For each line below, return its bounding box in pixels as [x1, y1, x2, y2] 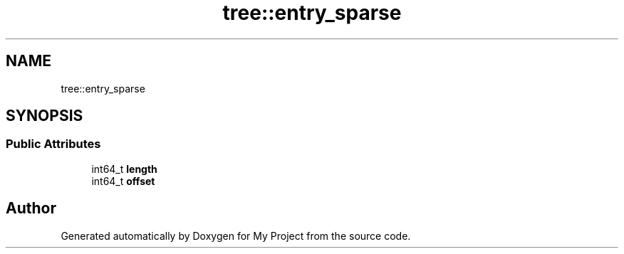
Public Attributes [6, 137, 101, 152]
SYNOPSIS [6, 107, 83, 125]
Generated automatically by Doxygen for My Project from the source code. [61, 229, 411, 242]
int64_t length [91, 162, 157, 175]
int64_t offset [91, 174, 155, 187]
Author [6, 199, 56, 218]
